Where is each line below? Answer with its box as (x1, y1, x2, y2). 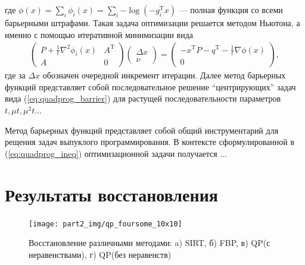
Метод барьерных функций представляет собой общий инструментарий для (5, 124, 279, 136)
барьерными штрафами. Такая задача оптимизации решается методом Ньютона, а (5, 17, 300, 29)
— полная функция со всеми (179, 4, 283, 15)
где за (5, 69, 26, 81)
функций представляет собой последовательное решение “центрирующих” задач (5, 80, 296, 93)
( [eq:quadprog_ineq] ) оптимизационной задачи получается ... (5, 147, 227, 159)
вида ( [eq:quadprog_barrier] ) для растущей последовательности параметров (5, 92, 281, 105)
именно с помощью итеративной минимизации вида (5, 28, 194, 40)
